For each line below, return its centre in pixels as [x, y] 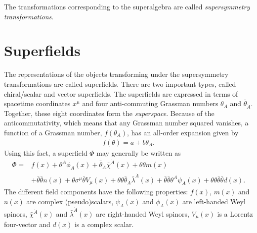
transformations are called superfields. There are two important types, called [120, 84]
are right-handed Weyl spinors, [143, 213]
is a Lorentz [235, 213]
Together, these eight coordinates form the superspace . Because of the [109, 113]
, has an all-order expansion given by [183, 133]
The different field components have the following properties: [96, 192]
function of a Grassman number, [53, 133]
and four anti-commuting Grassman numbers [150, 103]
